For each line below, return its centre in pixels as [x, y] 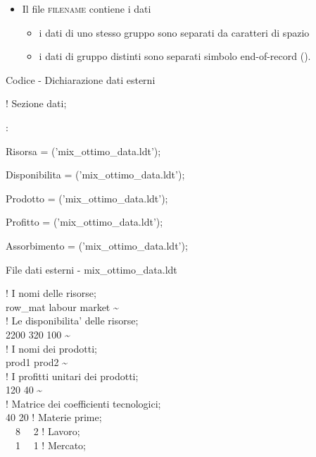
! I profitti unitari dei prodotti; [72, 376]
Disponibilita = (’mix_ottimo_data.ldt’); [95, 175]
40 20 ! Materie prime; [54, 417]
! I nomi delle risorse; [51, 293]
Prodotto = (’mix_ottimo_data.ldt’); [87, 198]
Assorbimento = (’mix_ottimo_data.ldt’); [97, 245]
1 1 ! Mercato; [50, 445]
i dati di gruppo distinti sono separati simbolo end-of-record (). [175, 56]
